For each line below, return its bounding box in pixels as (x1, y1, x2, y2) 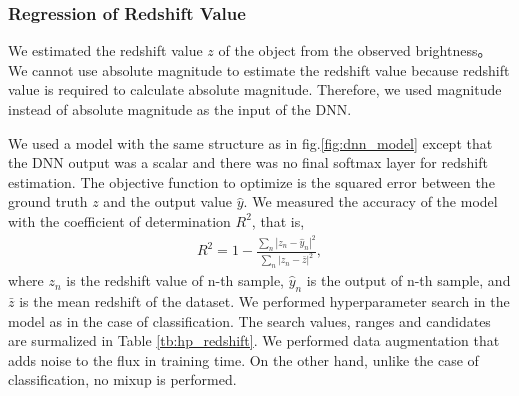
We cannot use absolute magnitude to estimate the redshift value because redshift (8, 59, 510, 80)
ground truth (8, 191, 88, 212)
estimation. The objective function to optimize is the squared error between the (8, 171, 495, 192)
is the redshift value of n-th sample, (66, 270, 284, 291)
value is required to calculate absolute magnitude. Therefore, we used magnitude (8, 79, 502, 100)
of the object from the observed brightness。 (218, 40, 492, 61)
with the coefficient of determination (8, 210, 231, 231)
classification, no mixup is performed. (8, 369, 237, 390)
